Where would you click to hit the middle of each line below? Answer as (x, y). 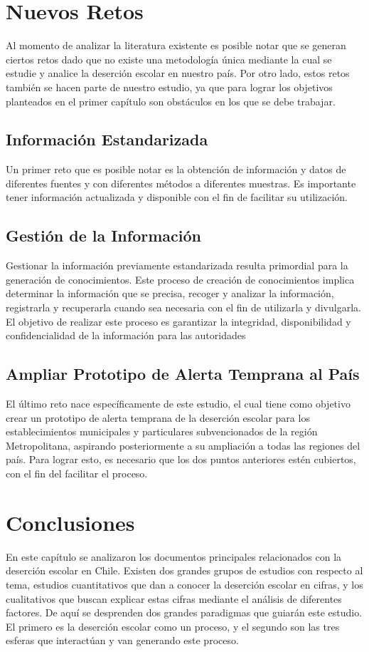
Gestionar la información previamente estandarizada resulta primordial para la (177, 265)
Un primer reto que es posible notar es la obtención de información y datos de (176, 169)
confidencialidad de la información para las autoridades (126, 335)
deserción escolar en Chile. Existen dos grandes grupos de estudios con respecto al (184, 570)
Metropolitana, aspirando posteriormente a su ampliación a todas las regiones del (183, 445)
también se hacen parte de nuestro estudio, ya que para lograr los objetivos (169, 87)
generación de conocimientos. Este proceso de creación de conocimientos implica (180, 279)
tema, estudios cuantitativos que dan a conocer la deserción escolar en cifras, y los (184, 584)
